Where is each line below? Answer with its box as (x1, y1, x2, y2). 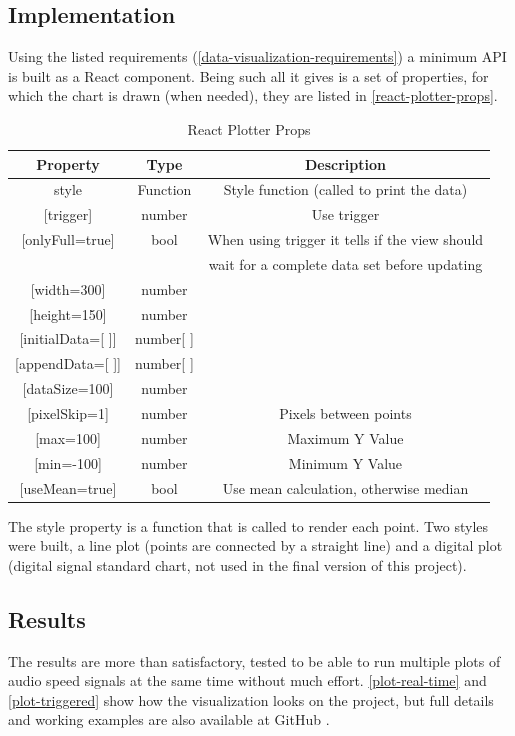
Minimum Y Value (288, 452, 403, 473)
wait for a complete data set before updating (208, 253, 483, 274)
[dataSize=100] (22, 378, 114, 399)
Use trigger (311, 204, 380, 225)
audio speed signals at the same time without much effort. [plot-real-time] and (8, 670, 487, 691)
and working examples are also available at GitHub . (8, 709, 330, 730)
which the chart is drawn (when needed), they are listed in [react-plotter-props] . (8, 85, 498, 106)
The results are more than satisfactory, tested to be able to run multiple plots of (8, 650, 501, 671)
